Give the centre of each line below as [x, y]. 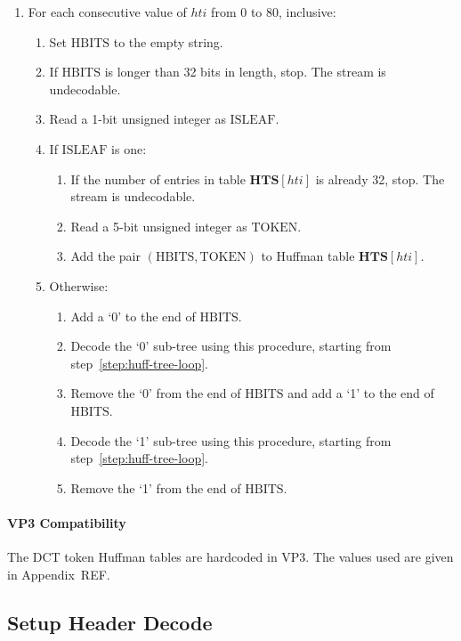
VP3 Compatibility [67, 522]
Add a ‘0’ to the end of [133, 316]
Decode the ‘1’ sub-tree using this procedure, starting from [231, 440]
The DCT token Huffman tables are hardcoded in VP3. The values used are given [230, 557]
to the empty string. [168, 41]
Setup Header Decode [110, 622]
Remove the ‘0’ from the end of [156, 393]
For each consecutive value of [107, 12]
